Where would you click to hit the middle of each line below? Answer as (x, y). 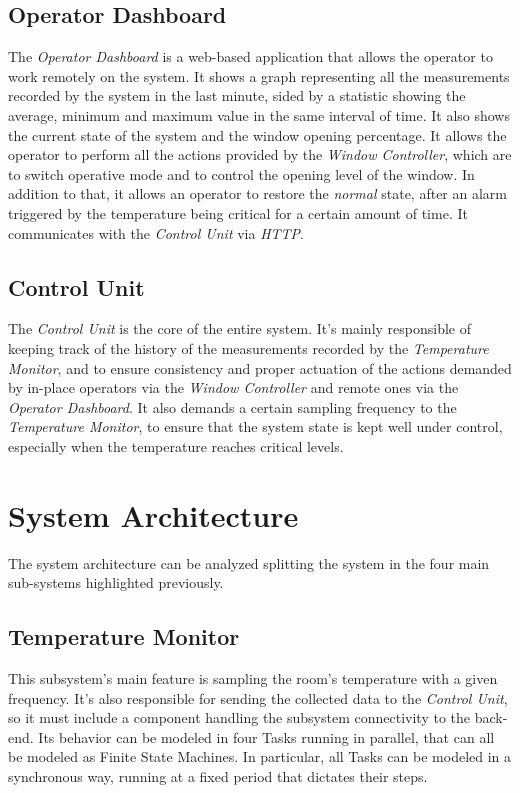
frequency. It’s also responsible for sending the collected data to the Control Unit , (258, 697)
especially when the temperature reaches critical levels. (176, 445)
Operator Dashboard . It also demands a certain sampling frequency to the (232, 406)
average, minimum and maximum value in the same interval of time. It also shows (259, 114)
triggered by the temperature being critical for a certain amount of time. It (238, 212)
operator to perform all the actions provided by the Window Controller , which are (260, 154)
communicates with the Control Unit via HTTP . (156, 232)
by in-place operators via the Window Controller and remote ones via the (233, 387)
